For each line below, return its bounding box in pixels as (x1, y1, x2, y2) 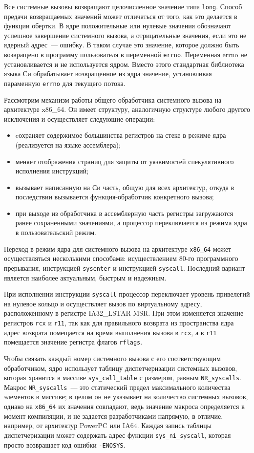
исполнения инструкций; (15, 166, 89, 176)
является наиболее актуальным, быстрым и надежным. (4, 272, 167, 282)
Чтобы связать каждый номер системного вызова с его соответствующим (4, 353, 221, 363)
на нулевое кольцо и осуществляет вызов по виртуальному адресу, (4, 298, 202, 308)
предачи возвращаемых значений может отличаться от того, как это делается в (4, 11, 237, 21)
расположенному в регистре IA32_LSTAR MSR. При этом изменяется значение (4, 308, 244, 318)
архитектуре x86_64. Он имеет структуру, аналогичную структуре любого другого (4, 104, 250, 114)
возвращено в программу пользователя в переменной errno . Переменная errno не (4, 49, 247, 60)
